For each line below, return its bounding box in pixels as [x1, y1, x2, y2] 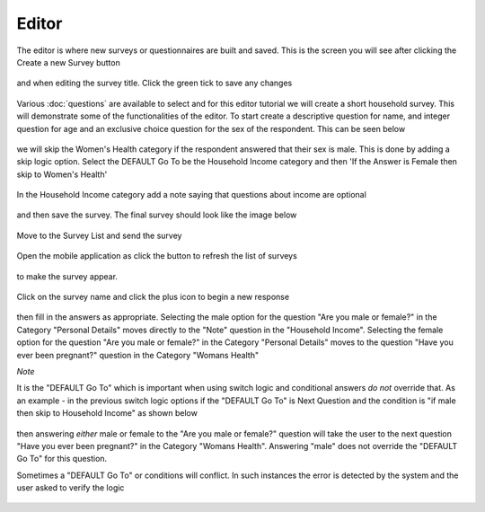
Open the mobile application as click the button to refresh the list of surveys [16, 251, 298, 261]
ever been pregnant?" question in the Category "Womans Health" [16, 349, 260, 360]
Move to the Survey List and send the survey [16, 230, 182, 241]
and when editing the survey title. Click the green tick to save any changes [16, 77, 293, 89]
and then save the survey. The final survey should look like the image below [16, 209, 297, 220]
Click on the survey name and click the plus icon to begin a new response [16, 292, 290, 303]
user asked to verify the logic [16, 482, 125, 493]
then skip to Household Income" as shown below [16, 408, 198, 419]
